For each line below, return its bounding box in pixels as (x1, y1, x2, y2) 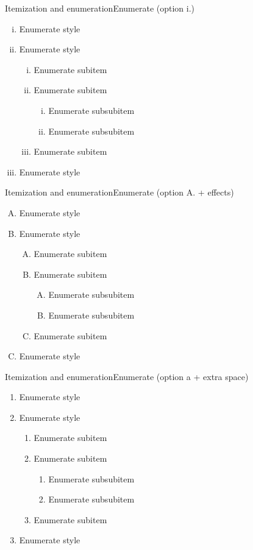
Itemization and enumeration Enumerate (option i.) (5, 2, 195, 14)
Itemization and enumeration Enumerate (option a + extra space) (5, 370, 249, 383)
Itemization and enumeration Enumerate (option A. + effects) (5, 186, 234, 199)
